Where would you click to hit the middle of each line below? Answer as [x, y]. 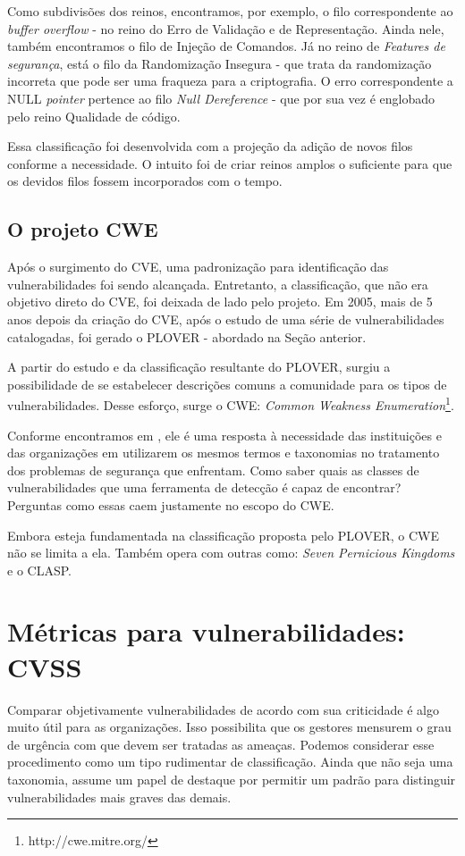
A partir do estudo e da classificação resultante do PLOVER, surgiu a [199, 367]
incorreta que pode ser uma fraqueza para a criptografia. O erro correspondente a [230, 81]
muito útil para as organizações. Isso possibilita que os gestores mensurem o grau [229, 727]
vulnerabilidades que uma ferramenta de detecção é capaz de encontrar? [204, 487]
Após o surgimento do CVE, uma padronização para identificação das [198, 267]
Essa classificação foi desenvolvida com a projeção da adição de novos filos [210, 146]
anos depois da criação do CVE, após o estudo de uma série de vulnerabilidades [226, 319]
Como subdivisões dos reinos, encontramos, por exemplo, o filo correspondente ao [230, 11]
